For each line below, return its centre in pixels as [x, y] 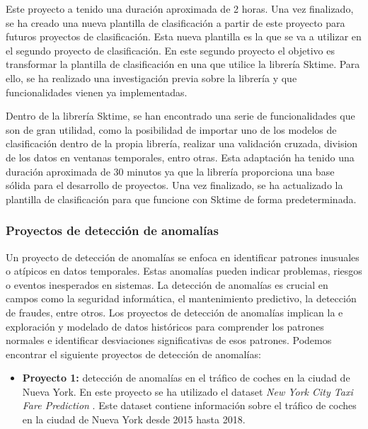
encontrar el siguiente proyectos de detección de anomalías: [133, 354]
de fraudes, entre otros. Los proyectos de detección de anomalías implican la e [174, 312]
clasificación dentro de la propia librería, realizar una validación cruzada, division [182, 143]
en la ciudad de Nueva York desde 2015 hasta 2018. [134, 419]
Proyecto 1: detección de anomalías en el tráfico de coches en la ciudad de [186, 378]
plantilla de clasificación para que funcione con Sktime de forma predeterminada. [181, 199]
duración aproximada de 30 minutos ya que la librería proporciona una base [170, 171]
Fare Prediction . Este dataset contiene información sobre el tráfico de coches [189, 405]
